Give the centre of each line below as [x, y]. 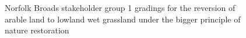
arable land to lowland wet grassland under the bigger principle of [123, 19]
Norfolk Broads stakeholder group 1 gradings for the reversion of [120, 7]
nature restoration [37, 30]
